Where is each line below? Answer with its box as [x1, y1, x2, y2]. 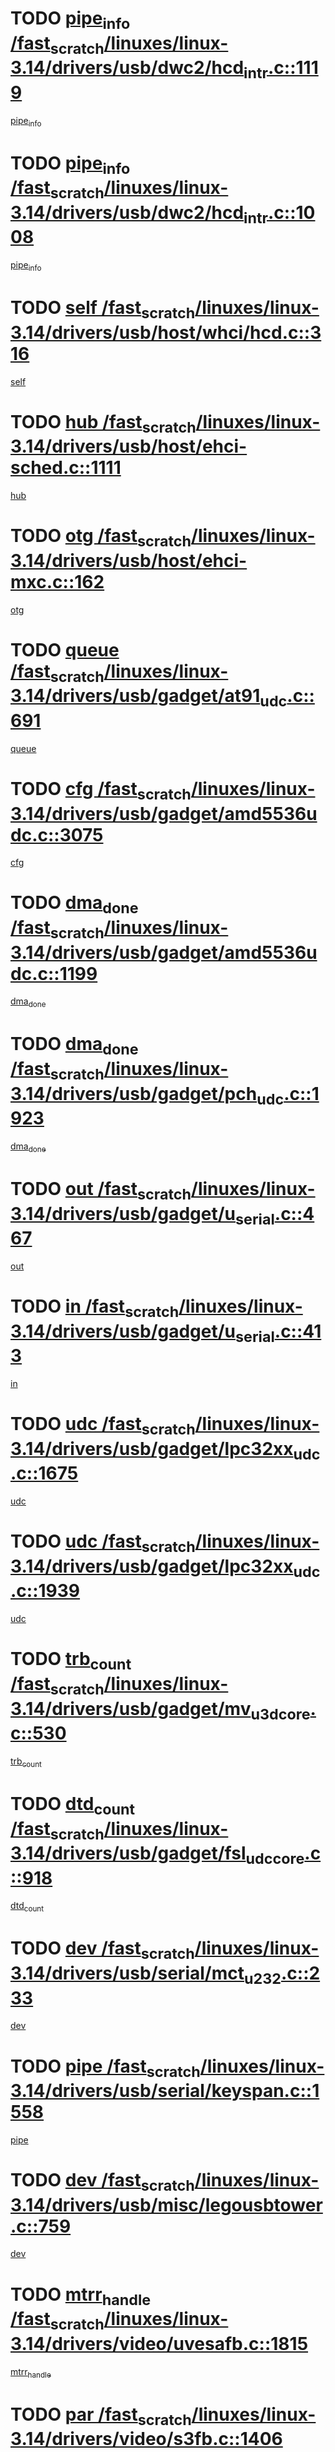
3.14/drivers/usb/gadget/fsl [10, 1842, 247, 1865]
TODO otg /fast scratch [10, 525, 192, 551]
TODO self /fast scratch [10, 297, 196, 322]
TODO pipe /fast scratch [10, 2055, 201, 2081]
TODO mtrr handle [10, 2283, 152, 2309]
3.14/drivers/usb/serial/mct [10, 1962, 245, 1985]
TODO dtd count [10, 1792, 136, 1819]
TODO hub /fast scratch [10, 410, 197, 437]
